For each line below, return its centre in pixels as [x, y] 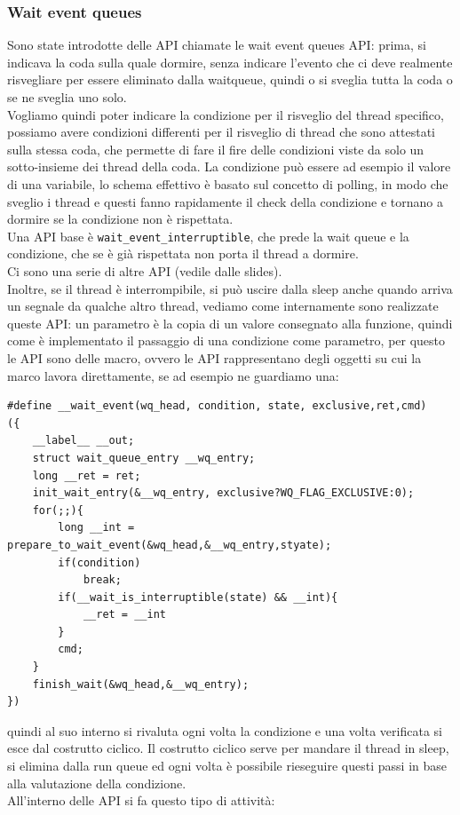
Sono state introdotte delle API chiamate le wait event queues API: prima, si [217, 45]
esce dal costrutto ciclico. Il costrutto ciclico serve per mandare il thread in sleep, [228, 748]
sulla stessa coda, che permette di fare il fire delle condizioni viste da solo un [216, 149]
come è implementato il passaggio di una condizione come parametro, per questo [226, 340]
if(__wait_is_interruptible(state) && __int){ [198, 597]
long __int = [96, 528]
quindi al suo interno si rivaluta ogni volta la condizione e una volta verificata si [225, 730]
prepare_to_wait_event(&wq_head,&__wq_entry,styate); [170, 545]
